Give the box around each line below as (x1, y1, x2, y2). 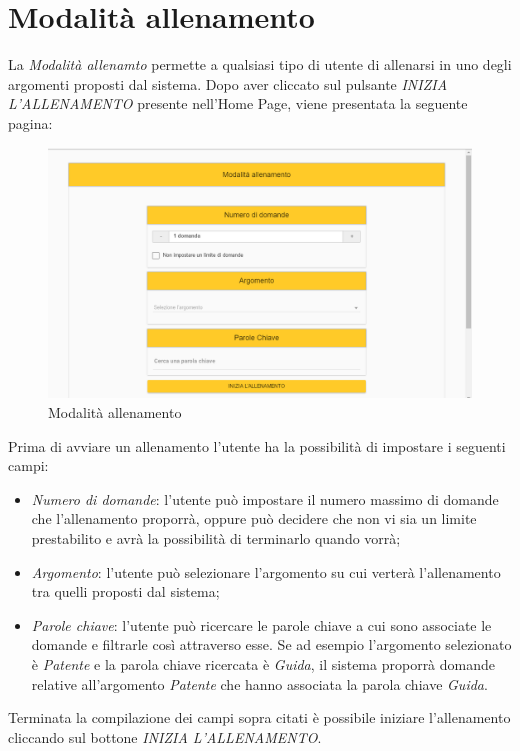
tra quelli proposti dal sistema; (31, 581, 220, 602)
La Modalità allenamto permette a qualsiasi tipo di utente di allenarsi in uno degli (8, 54, 512, 75)
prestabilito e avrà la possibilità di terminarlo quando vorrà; (31, 527, 401, 548)
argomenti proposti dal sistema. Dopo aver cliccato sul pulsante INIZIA (8, 73, 448, 94)
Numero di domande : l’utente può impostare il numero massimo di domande (31, 488, 499, 509)
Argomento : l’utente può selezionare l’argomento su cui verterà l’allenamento (31, 561, 501, 582)
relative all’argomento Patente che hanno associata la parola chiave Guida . (31, 673, 488, 694)
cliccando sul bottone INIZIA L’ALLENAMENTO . (8, 726, 322, 747)
